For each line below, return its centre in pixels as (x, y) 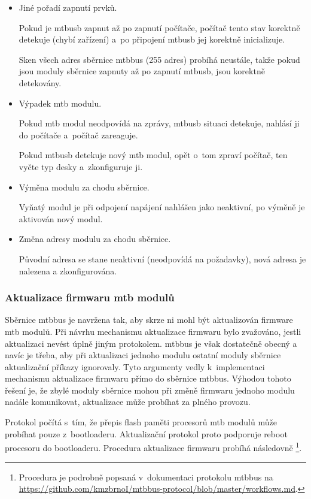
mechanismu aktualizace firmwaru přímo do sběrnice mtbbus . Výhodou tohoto (148, 378)
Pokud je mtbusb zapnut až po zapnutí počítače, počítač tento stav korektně (159, 27)
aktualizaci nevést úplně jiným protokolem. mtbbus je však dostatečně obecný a (151, 343)
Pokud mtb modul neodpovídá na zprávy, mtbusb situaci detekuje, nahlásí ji (159, 123)
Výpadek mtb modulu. (60, 103)
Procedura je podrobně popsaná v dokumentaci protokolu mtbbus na (146, 477)
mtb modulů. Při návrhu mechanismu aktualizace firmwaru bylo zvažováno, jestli (153, 331)
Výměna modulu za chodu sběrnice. (84, 187)
